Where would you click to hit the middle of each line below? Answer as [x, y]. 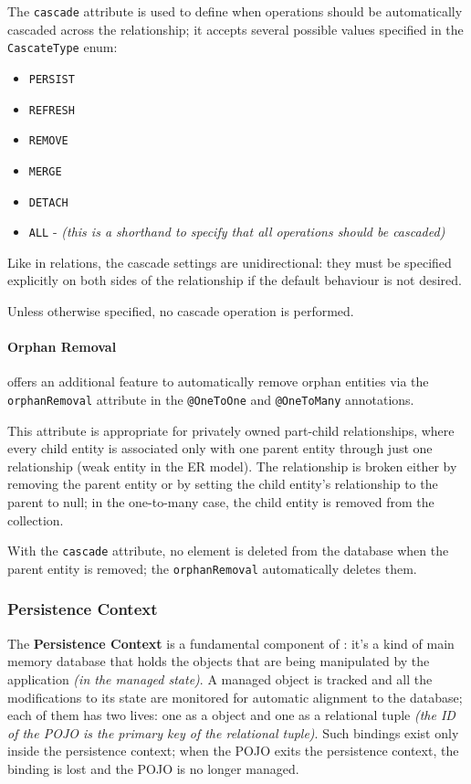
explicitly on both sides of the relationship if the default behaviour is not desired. [235, 280]
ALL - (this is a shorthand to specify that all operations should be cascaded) [237, 232]
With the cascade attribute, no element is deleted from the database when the [228, 551]
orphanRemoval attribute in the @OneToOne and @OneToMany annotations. [211, 400]
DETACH [48, 202]
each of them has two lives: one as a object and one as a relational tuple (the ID [231, 715]
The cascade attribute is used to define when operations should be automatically [235, 11]
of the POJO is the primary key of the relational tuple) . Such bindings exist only [233, 732]
